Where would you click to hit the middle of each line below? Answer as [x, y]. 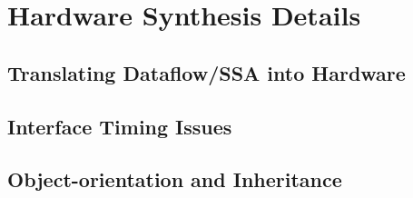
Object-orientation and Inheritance [175, 179]
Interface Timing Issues [120, 126]
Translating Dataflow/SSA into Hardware [206, 72]
